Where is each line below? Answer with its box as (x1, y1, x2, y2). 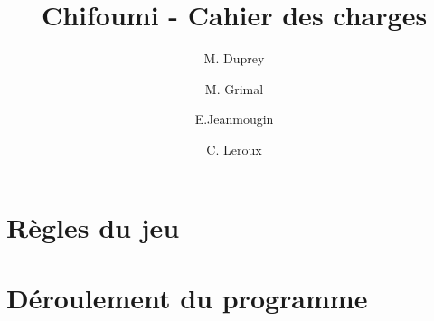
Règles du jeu (6, 208, 180, 245)
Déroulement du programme (6, 279, 368, 316)
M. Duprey (203, 49, 265, 68)
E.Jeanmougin (194, 109, 274, 128)
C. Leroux (206, 139, 262, 158)
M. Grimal (204, 79, 264, 98)
